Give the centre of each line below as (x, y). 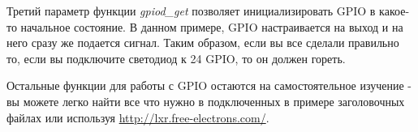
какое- (394, 11)
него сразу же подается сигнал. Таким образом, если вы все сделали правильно (203, 43)
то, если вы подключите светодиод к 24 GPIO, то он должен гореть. (176, 58)
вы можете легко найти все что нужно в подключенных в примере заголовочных (206, 101)
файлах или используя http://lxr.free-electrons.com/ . (138, 117)
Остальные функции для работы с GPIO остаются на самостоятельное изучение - (209, 85)
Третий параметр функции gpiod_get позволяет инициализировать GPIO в (191, 11)
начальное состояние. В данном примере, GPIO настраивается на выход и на (212, 26)
